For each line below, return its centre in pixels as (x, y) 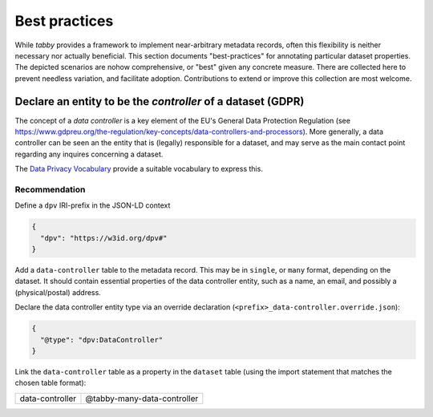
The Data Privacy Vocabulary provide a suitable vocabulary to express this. (139, 169)
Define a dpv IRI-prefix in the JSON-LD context (93, 205)
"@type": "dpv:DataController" (102, 340)
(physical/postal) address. (58, 292)
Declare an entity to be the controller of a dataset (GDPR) (160, 101)
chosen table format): (51, 383)
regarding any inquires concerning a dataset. (89, 154)
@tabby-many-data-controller (142, 399)
